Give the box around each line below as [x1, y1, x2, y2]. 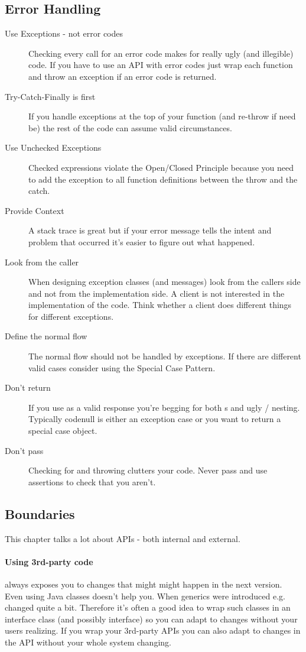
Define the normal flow [5, 330, 87, 342]
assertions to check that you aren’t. [28, 475, 156, 488]
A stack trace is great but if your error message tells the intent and [28, 224, 272, 236]
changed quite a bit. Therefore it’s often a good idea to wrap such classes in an [5, 601, 291, 614]
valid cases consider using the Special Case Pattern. [28, 361, 216, 374]
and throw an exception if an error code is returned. [28, 70, 217, 82]
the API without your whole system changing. [5, 635, 171, 648]
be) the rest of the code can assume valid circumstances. [28, 121, 232, 134]
